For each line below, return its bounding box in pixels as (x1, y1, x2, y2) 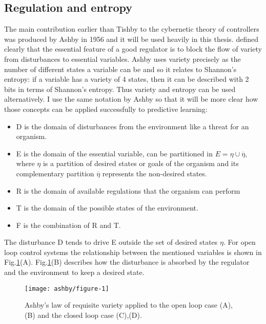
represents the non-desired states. (102, 168, 207, 178)
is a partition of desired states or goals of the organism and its (43, 158, 239, 169)
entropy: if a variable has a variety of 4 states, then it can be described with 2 (4, 74, 249, 84)
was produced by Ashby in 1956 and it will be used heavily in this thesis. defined (4, 33, 258, 44)
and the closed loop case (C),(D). (37, 309, 142, 320)
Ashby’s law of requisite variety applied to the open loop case (25, 299, 218, 310)
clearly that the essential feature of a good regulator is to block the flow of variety (4, 43, 262, 54)
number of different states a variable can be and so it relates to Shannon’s (4, 63, 237, 74)
